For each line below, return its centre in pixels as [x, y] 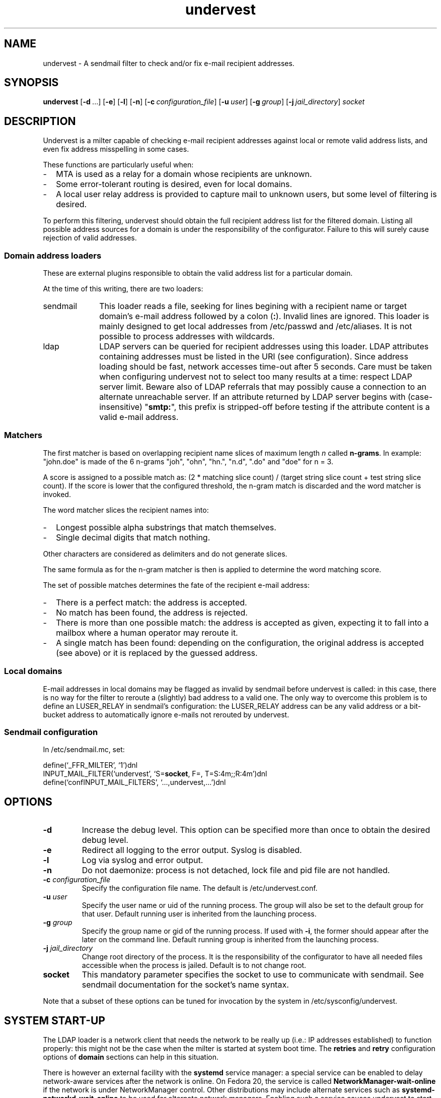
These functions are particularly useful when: [118, 165]
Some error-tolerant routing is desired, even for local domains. [174, 184]
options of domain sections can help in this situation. [131, 1057]
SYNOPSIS [31, 83]
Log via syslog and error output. [142, 860]
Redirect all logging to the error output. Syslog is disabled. [192, 850]
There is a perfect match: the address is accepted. [152, 602]
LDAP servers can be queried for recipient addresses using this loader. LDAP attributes [264, 347]
